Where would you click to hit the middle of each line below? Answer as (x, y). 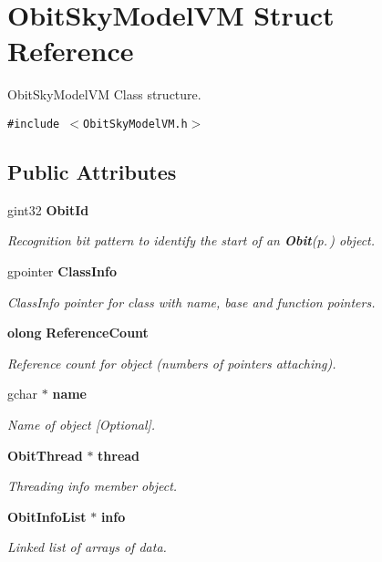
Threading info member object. (93, 486)
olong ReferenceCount (78, 333)
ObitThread (45, 455)
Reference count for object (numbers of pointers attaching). (172, 363)
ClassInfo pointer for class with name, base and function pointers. (191, 302)
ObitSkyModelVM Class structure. (104, 94)
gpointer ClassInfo (62, 271)
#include (34, 124)
